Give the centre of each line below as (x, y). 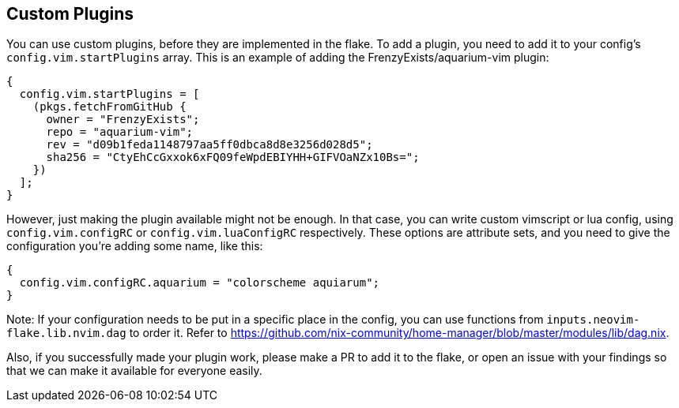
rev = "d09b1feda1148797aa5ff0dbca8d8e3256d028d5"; (209, 145)
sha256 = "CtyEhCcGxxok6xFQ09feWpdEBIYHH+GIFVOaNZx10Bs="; (233, 157)
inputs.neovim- (593, 320)
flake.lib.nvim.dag (66, 333)
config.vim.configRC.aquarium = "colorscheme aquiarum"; (200, 283)
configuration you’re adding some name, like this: (135, 246)
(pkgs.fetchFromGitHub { (109, 107)
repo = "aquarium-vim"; (120, 132)
